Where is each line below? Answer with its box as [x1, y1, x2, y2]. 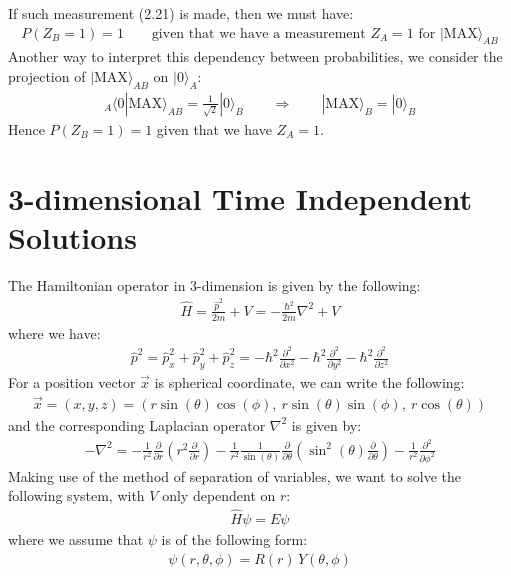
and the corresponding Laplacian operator [8, 414, 266, 435]
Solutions [8, 216, 137, 257]
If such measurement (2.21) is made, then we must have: [8, 3, 354, 23]
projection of [8, 66, 86, 87]
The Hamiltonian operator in [8, 274, 186, 295]
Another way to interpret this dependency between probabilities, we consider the [8, 46, 503, 67]
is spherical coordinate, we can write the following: [154, 372, 465, 393]
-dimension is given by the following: [197, 274, 421, 295]
